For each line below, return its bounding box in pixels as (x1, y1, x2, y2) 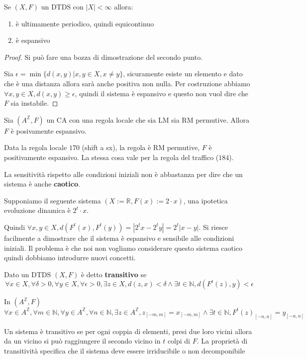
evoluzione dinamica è (4, 205, 71, 215)
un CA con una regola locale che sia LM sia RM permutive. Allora (46, 114, 249, 125)
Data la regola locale (4, 142, 67, 153)
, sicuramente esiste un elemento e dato (123, 68, 243, 79)
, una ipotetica (183, 195, 228, 205)
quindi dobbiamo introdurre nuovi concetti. (4, 252, 136, 263)
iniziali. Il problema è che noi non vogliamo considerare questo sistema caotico (4, 242, 243, 253)
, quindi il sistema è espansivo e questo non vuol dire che (75, 88, 248, 98)
